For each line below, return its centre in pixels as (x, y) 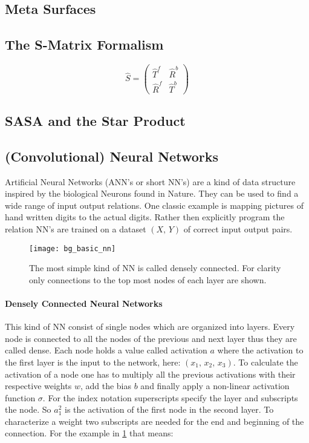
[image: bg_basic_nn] (73, 248)
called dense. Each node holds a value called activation (106, 350)
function (20, 397)
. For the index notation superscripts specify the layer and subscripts (170, 397)
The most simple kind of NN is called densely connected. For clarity (155, 268)
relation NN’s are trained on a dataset (76, 228)
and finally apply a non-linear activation (215, 386)
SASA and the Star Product (95, 120)
